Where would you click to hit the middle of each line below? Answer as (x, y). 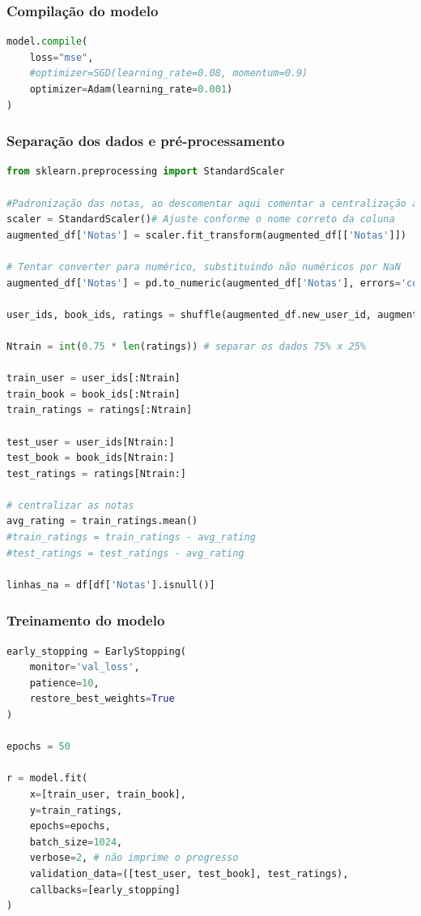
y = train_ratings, (76, 810)
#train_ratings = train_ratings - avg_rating (131, 538)
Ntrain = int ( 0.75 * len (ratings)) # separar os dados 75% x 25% (186, 346)
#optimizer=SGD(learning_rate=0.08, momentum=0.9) (169, 73)
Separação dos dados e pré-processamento (146, 141)
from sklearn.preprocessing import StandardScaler (146, 172)
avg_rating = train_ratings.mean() (102, 521)
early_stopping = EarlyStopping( (96, 651)
